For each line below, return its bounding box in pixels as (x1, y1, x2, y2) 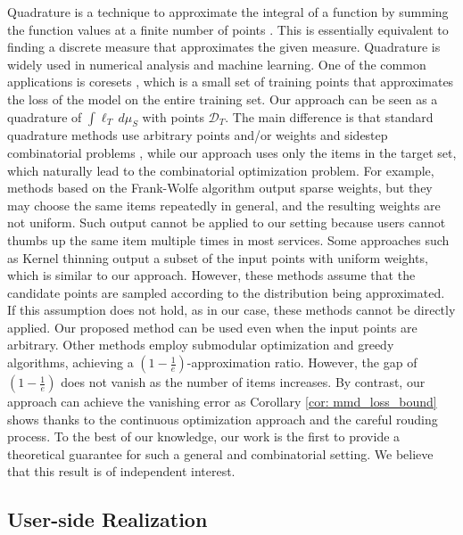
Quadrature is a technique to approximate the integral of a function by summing (7, 3, 449, 21)
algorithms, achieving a (7, 353, 134, 372)
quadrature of (7, 107, 82, 126)
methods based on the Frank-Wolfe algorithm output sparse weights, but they (7, 178, 433, 197)
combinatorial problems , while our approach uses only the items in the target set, (7, 143, 457, 161)
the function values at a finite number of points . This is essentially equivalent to (7, 20, 449, 38)
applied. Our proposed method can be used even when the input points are (7, 317, 418, 336)
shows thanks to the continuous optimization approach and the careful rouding (7, 409, 438, 428)
